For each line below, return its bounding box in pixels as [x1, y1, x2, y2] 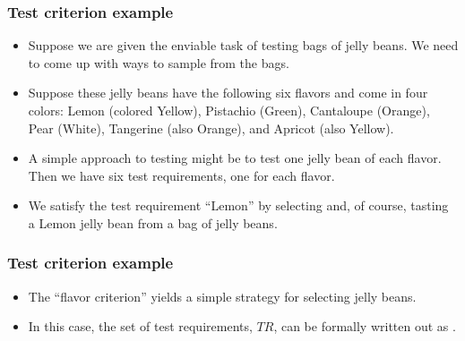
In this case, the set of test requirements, [28, 317, 253, 336]
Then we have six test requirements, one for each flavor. [28, 166, 335, 184]
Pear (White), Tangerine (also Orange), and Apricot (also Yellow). [28, 118, 394, 137]
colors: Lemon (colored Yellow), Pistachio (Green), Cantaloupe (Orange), [28, 101, 430, 119]
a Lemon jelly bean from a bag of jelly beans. [28, 213, 278, 232]
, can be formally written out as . [273, 317, 456, 336]
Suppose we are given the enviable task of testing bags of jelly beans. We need [28, 36, 459, 55]
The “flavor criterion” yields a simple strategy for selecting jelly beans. [28, 286, 417, 305]
